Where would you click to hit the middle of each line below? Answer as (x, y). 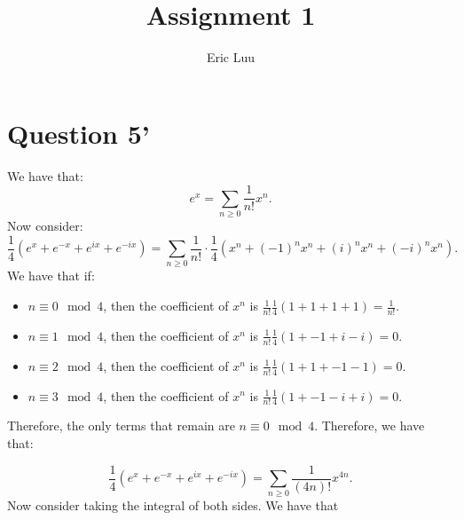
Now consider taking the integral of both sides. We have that (173, 505)
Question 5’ (79, 133)
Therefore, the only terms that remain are (121, 425)
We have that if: (51, 276)
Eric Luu (231, 57)
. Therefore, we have (370, 425)
